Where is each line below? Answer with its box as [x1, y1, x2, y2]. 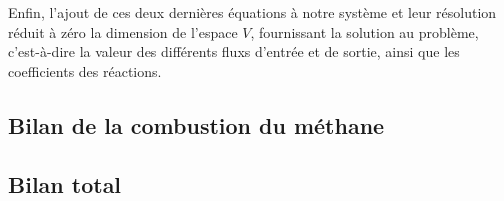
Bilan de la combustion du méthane [8, 109, 385, 140]
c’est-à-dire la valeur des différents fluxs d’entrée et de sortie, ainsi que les [8, 41, 460, 62]
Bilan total [8, 168, 122, 199]
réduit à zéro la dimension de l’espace [8, 21, 238, 42]
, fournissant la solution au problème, [250, 21, 479, 42]
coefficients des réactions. [8, 60, 162, 81]
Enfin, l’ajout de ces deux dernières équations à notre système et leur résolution [8, 2, 497, 22]
